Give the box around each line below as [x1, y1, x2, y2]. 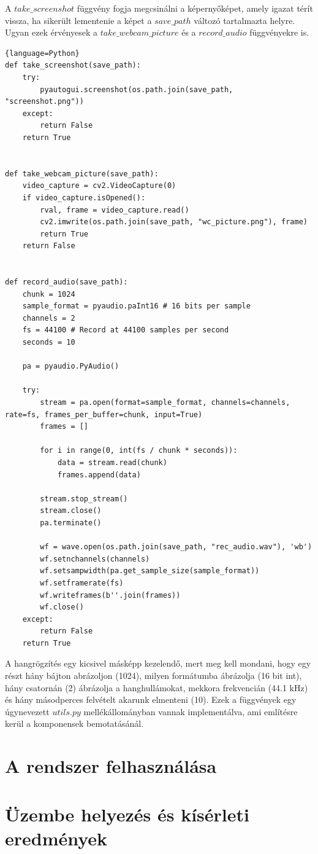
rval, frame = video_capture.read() [40, 205, 189, 214]
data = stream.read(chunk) [57, 458, 167, 467]
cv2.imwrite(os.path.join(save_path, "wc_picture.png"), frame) [40, 217, 308, 227]
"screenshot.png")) [5, 97, 84, 106]
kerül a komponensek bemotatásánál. [5, 717, 144, 730]
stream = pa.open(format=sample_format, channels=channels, [40, 398, 290, 407]
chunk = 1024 [22, 289, 75, 299]
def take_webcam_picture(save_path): [5, 169, 159, 178]
